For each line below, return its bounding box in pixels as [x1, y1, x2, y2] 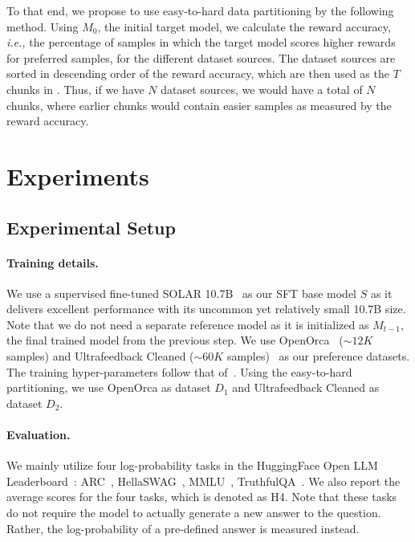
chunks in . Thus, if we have [6, 80, 144, 97]
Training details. [6, 254, 99, 271]
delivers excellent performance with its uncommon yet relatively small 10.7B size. [6, 300, 406, 317]
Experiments [6, 159, 149, 192]
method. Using [6, 18, 79, 35]
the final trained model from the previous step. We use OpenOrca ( [6, 332, 344, 348]
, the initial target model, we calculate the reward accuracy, [97, 18, 391, 35]
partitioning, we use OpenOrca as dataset [6, 379, 211, 396]
